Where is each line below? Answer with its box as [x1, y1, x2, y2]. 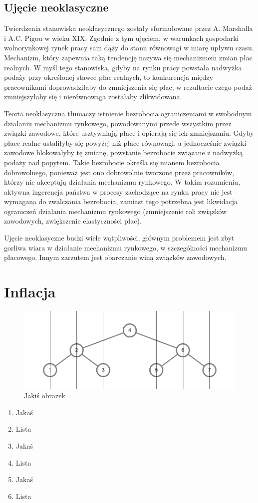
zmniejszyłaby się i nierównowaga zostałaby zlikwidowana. [4, 91, 182, 102]
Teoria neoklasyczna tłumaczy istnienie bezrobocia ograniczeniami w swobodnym [4, 108, 252, 118]
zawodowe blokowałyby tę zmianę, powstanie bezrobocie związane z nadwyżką [4, 147, 243, 158]
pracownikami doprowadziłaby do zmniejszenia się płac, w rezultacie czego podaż [4, 81, 252, 92]
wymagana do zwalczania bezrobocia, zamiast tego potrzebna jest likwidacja [4, 196, 238, 207]
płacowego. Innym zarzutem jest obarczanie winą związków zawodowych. [4, 252, 227, 262]
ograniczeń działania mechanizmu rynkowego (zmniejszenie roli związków [4, 206, 227, 216]
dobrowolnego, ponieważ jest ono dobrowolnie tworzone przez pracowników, [4, 167, 235, 177]
